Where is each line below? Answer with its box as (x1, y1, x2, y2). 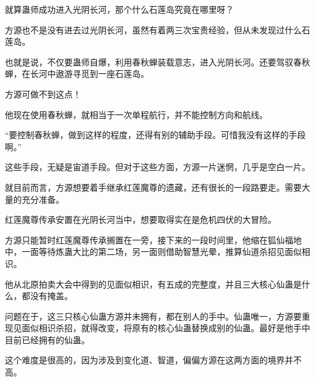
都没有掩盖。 (21, 289, 73, 302)
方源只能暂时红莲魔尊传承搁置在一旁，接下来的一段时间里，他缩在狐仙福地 (5, 233, 302, 246)
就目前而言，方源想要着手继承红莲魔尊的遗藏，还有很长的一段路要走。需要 (5, 180, 302, 193)
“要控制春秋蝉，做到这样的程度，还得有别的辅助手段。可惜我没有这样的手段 (5, 128, 306, 141)
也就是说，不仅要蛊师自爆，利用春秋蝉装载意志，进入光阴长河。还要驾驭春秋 (5, 55, 310, 68)
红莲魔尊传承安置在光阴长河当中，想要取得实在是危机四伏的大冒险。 (5, 213, 276, 226)
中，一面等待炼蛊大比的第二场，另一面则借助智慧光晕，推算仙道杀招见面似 (5, 245, 302, 258)
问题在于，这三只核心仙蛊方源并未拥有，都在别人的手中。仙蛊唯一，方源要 (5, 309, 302, 322)
